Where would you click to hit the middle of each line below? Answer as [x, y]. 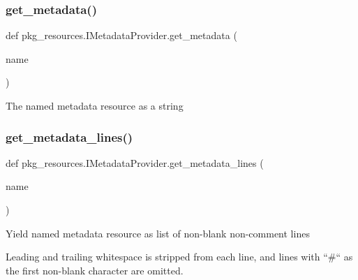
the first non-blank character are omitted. [95, 270]
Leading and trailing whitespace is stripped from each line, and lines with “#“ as [179, 257]
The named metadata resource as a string [95, 105]
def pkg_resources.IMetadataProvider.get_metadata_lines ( [135, 162]
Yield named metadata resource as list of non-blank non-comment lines [158, 233]
